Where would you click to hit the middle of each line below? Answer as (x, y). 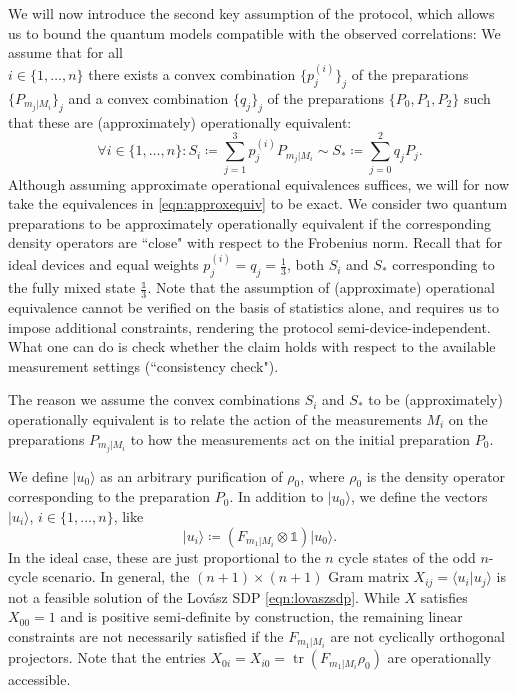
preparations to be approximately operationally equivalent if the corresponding (250, 222)
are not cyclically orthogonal (417, 635)
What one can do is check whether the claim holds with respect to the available (252, 346)
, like (128, 516)
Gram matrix (368, 576)
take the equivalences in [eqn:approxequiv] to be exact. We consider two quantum (258, 203)
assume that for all (65, 52)
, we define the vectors (419, 496)
